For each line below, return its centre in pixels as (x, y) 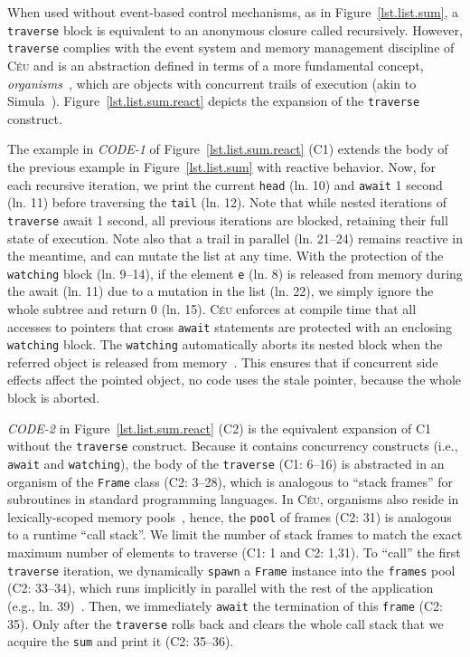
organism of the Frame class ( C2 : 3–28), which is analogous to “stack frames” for (230, 481)
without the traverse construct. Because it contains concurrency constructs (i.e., (233, 446)
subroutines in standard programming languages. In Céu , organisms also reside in (233, 499)
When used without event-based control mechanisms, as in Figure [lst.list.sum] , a (233, 12)
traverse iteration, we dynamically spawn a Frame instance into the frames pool (231, 570)
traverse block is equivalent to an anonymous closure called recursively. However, (235, 29)
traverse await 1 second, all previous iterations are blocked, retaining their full (228, 219)
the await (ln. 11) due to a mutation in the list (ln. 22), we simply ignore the (221, 291)
